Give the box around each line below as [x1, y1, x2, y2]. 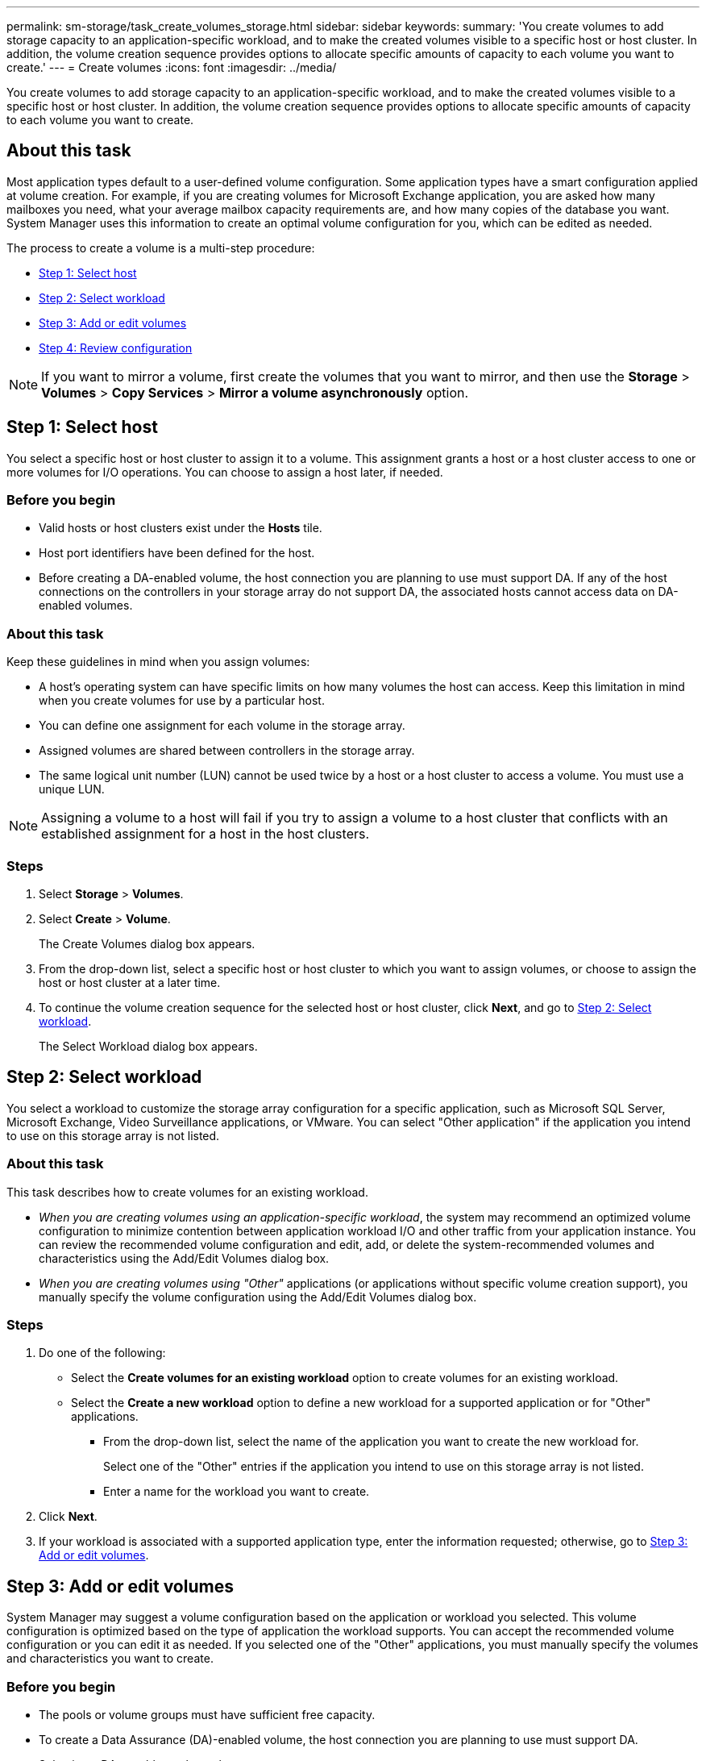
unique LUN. [39, 782, 105, 797]
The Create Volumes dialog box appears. [39, 936, 255, 951]
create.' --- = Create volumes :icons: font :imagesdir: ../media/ [6, 60, 337, 74]
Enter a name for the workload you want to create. [103, 1484, 370, 1499]
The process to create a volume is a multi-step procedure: [6, 240, 315, 255]
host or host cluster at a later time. [39, 975, 221, 989]
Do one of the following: [39, 1346, 166, 1360]
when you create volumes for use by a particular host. [39, 693, 325, 708]
